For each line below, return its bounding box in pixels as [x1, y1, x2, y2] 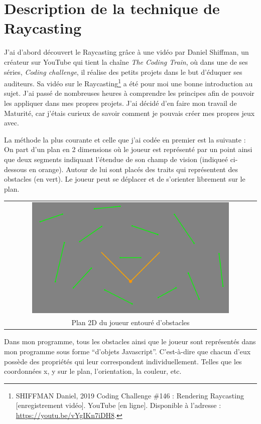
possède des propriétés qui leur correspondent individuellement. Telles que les [4, 356, 242, 366]
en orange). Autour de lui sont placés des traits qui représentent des [29, 164, 238, 174]
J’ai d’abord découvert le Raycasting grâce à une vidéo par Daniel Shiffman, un [4, 47, 249, 57]
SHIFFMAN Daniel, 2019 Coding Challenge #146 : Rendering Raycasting [16, 390, 244, 400]
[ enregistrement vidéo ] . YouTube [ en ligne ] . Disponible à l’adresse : [16, 400, 221, 410]
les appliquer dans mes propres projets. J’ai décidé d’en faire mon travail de [4, 97, 237, 108]
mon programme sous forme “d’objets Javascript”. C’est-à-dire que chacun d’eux [4, 346, 251, 357]
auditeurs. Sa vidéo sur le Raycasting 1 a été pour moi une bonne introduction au [4, 77, 253, 88]
